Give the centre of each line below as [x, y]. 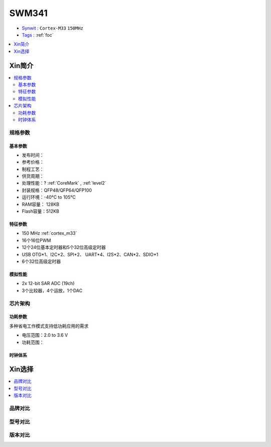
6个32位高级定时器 [41, 261]
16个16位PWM [36, 240]
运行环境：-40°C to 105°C [49, 197]
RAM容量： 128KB [41, 204]
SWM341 [28, 13]
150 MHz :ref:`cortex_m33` [49, 233]
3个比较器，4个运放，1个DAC [52, 290]
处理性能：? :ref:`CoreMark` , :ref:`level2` [64, 183]
